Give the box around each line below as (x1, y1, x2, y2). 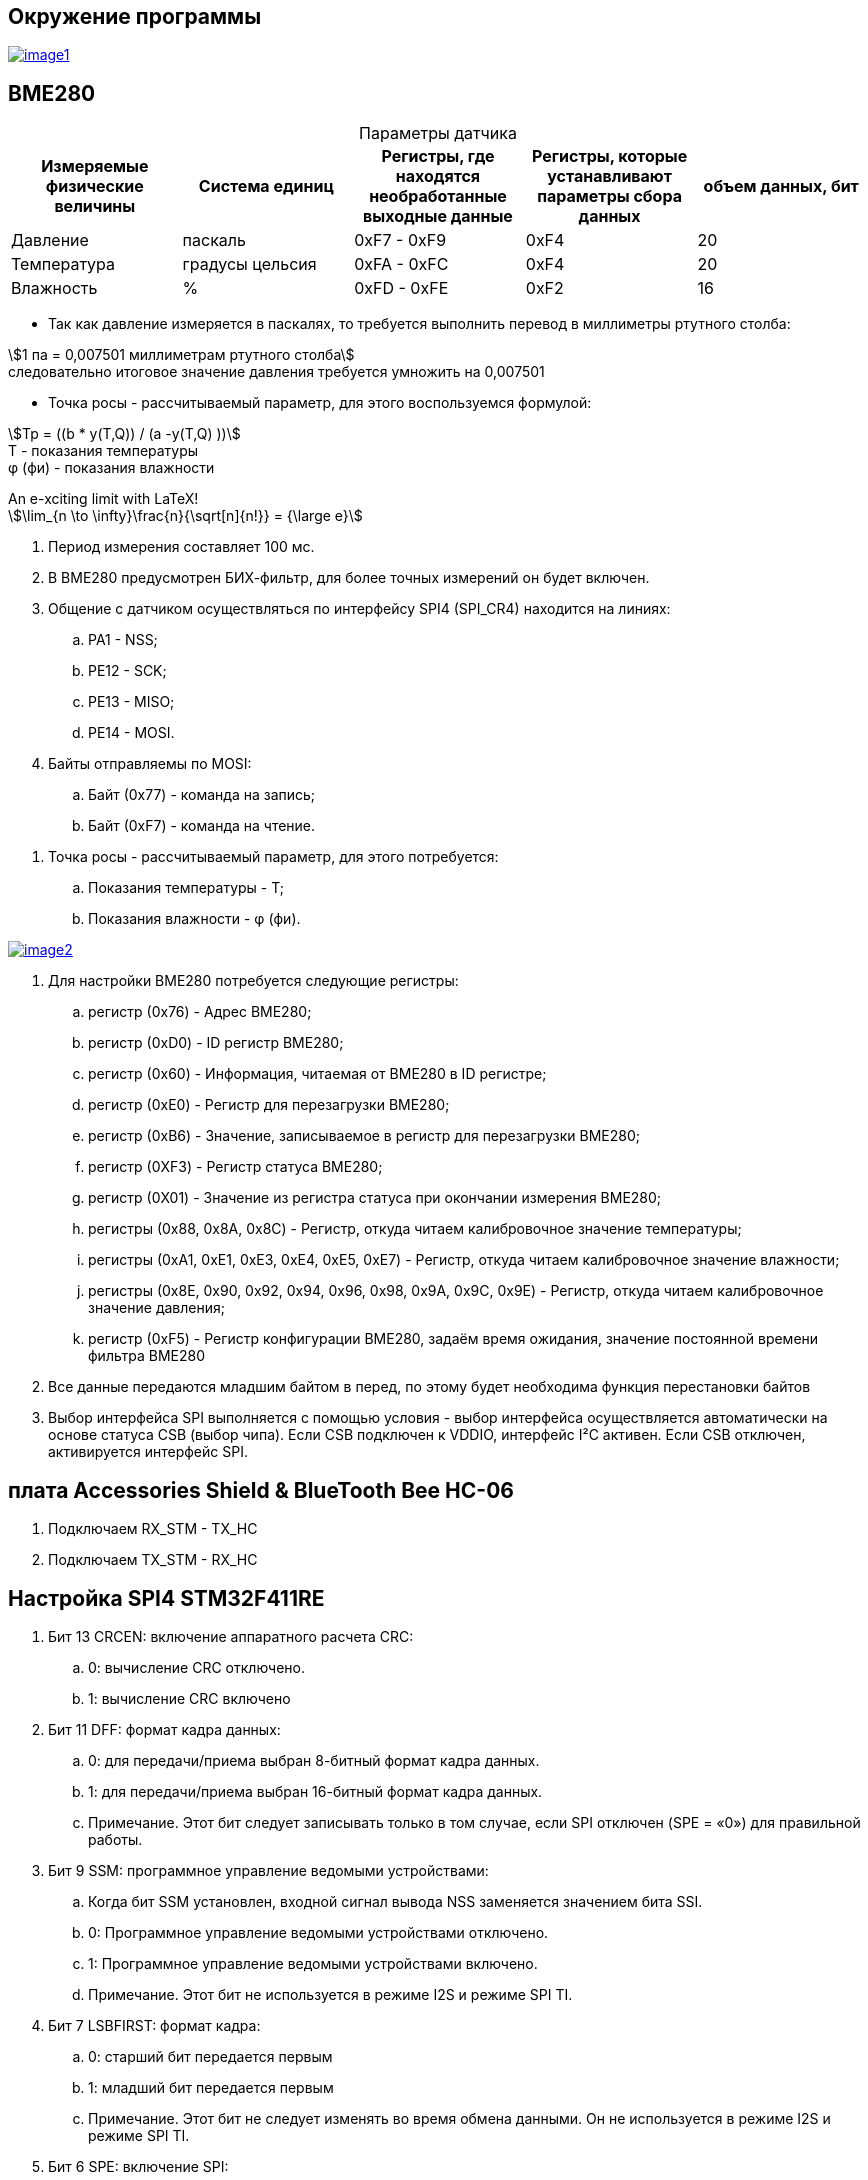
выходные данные (363, 206, 513, 227)
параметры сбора (537, 186, 682, 207)
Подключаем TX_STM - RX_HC (48, 1551, 258, 1569)
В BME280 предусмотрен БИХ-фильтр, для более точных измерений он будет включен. (48, 569, 650, 587)
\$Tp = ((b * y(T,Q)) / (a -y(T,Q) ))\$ (8, 425, 241, 443)
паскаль (182, 230, 246, 251)
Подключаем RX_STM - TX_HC (48, 1520, 258, 1538)
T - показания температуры (8, 442, 199, 460)
